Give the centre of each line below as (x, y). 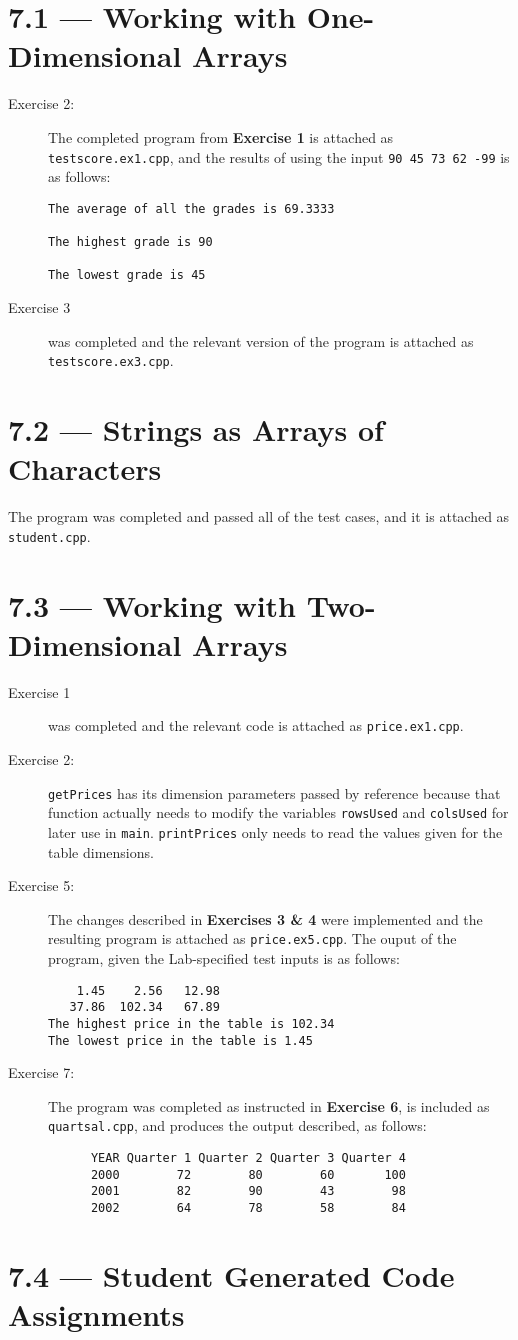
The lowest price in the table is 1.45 (180, 1040)
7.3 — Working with (152, 604)
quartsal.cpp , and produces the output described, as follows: (237, 1125)
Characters (85, 468)
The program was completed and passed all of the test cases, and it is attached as (259, 516)
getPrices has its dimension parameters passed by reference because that (274, 792)
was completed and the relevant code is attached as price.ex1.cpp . (256, 725)
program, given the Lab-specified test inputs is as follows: (224, 958)
